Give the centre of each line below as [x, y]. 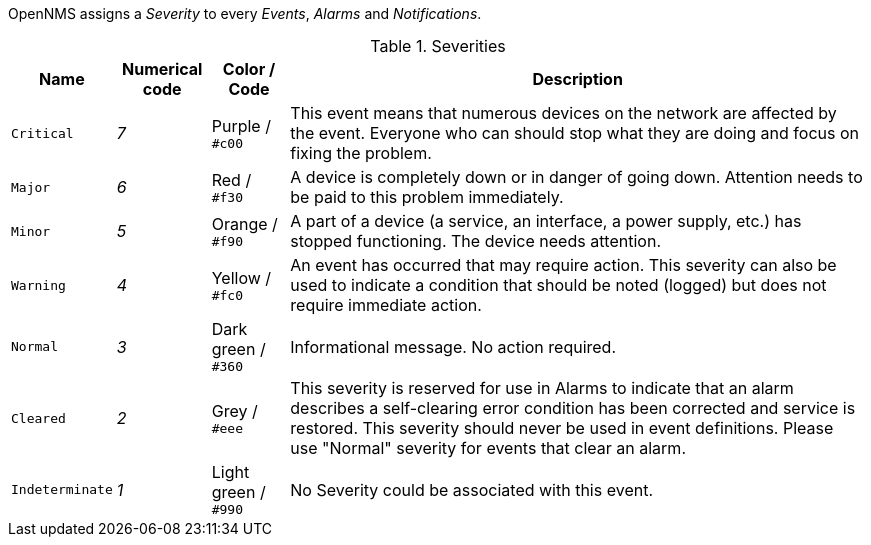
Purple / [241, 125]
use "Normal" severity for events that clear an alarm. [488, 448]
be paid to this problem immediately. [427, 197]
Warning [38, 285]
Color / [249, 69]
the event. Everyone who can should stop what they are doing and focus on [574, 133]
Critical [42, 133]
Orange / [244, 223]
